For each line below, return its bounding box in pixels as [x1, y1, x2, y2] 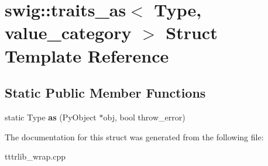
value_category [5, 20, 132, 44]
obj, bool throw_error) [103, 110, 185, 123]
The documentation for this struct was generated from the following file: [5, 130, 264, 143]
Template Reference [5, 43, 169, 67]
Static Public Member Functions [5, 84, 206, 102]
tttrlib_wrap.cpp [5, 150, 66, 162]
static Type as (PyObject [5, 110, 97, 123]
